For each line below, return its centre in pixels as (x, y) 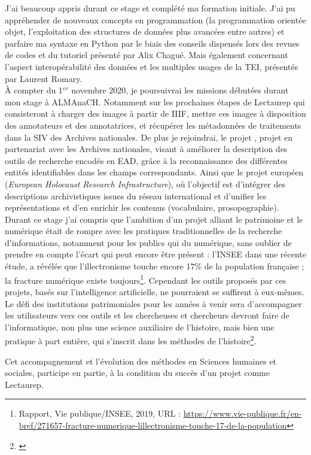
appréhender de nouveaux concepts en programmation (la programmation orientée (155, 19)
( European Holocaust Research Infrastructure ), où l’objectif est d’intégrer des (145, 183)
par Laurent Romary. (44, 78)
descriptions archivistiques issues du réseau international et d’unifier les (136, 195)
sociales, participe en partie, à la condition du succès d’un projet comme (137, 373)
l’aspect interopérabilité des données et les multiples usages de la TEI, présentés (152, 66)
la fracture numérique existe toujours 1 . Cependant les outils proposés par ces (146, 279)
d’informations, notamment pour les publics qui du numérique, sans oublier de (148, 242)
